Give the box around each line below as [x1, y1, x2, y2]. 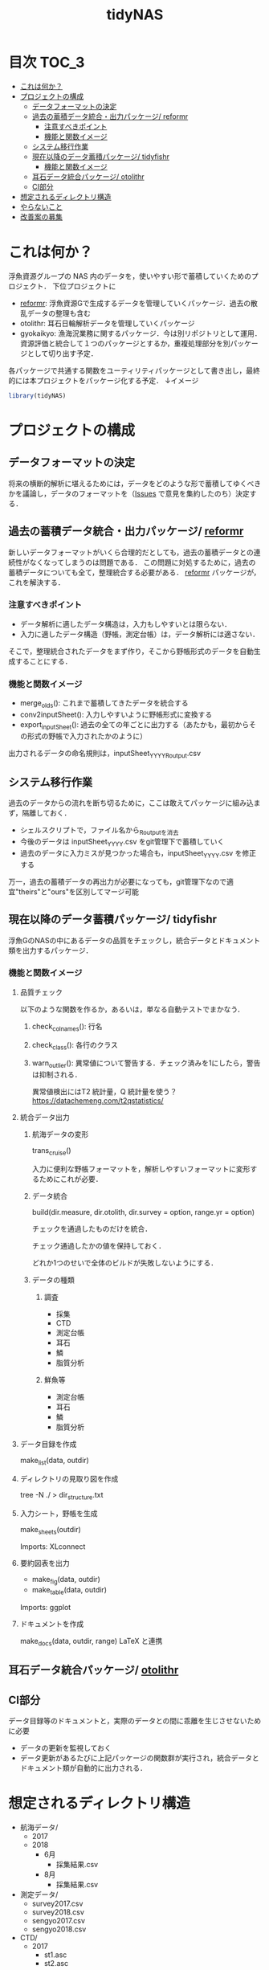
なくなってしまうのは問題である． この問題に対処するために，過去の [29, 557, 256, 567]
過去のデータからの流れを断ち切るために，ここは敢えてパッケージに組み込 [8, 798, 255, 808]
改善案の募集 [19, 211, 63, 222]
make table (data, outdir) [31, 1585, 107, 1596]
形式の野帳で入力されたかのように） [26, 731, 147, 741]
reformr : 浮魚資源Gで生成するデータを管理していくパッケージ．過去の [19, 298, 251, 308]
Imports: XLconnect [19, 1542, 86, 1551]
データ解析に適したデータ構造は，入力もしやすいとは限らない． [19, 619, 231, 628]
